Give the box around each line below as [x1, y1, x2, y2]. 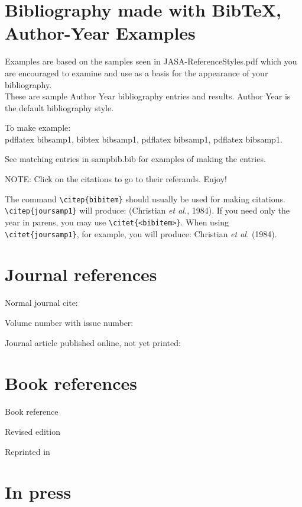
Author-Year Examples [5, 21, 196, 45]
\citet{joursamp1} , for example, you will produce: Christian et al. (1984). [5, 227, 277, 240]
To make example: [5, 121, 71, 134]
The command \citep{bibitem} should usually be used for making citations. [5, 192, 285, 205]
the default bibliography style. [5, 101, 114, 114]
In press [5, 480, 72, 504]
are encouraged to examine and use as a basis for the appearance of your [5, 66, 268, 79]
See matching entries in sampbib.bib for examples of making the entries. [5, 153, 266, 165]
